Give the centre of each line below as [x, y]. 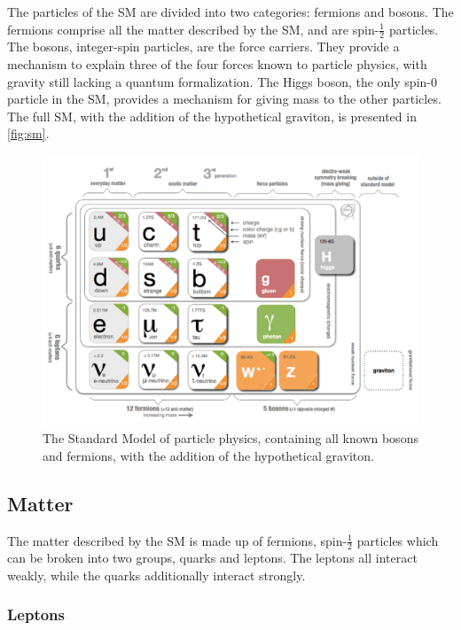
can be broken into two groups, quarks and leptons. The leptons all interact [212, 558]
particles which [398, 540]
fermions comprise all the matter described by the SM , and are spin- [193, 29]
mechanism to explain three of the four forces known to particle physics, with [217, 64]
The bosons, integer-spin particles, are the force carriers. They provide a [203, 47]
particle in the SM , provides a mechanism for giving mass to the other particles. [224, 99]
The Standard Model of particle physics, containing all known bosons [230, 438]
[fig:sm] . [28, 133]
